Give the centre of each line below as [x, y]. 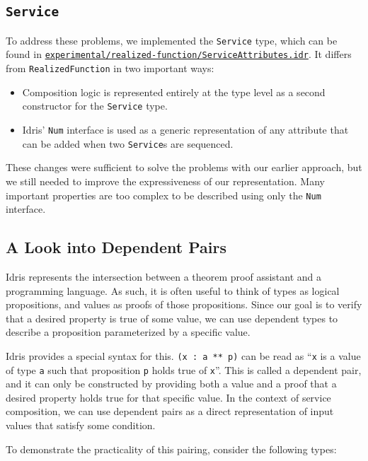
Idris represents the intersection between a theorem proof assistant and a [164, 276]
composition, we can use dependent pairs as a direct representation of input [170, 411]
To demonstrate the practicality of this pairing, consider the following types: [171, 449]
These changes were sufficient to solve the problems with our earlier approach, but [184, 167]
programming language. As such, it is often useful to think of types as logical [173, 290]
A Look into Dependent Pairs [116, 247]
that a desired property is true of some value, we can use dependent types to [172, 318]
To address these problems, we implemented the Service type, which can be [172, 40]
